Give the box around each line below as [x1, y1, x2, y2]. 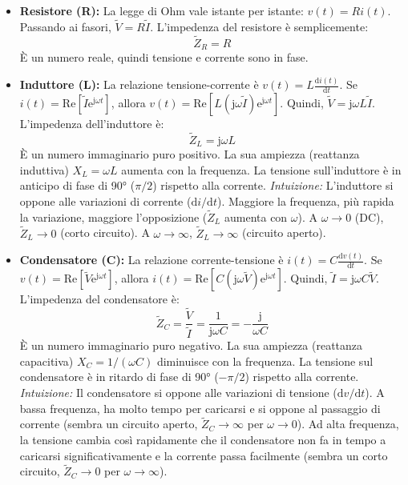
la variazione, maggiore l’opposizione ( [19, 208, 208, 225]
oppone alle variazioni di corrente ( [19, 192, 192, 209]
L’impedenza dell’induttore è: [19, 114, 164, 131]
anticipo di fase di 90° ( [19, 177, 135, 194]
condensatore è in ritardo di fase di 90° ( [19, 368, 219, 385]
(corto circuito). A [60, 224, 150, 241]
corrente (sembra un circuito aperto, [19, 415, 198, 432]
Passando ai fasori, [19, 18, 111, 34]
